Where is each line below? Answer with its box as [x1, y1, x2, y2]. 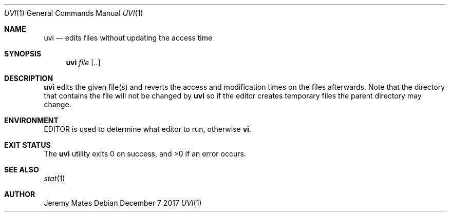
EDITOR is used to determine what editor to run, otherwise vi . [44, 125, 251, 133]
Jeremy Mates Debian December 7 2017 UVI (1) [44, 199, 202, 207]
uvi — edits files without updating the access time [44, 33, 213, 42]
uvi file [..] [66, 58, 101, 67]
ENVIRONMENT [4, 116, 59, 125]
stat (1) [44, 174, 65, 183]
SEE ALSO [4, 165, 39, 174]
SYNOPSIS [4, 49, 42, 58]
